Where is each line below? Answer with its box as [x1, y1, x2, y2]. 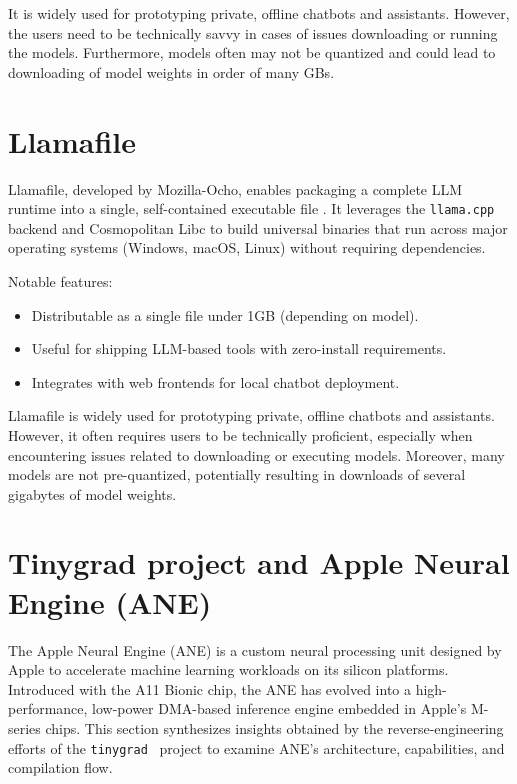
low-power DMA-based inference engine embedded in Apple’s [92, 698, 467, 719]
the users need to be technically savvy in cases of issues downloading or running [8, 22, 498, 43]
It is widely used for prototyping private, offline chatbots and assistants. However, [8, 3, 510, 23]
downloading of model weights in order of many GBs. [8, 61, 335, 82]
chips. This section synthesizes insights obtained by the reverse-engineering [45, 717, 504, 738]
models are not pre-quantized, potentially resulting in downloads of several [8, 464, 466, 485]
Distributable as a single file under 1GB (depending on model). [31, 304, 419, 325]
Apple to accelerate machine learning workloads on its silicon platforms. [8, 659, 449, 680]
